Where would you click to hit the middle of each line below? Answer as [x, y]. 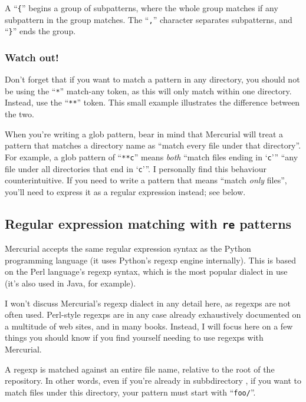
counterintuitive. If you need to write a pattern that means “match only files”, [146, 180]
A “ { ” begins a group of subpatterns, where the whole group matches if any [142, 8]
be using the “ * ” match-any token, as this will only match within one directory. [148, 90]
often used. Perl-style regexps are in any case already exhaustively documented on [153, 314]
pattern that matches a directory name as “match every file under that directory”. [153, 145]
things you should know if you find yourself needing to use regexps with [134, 337]
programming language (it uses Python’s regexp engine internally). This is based [150, 260]
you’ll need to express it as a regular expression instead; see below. [125, 191]
